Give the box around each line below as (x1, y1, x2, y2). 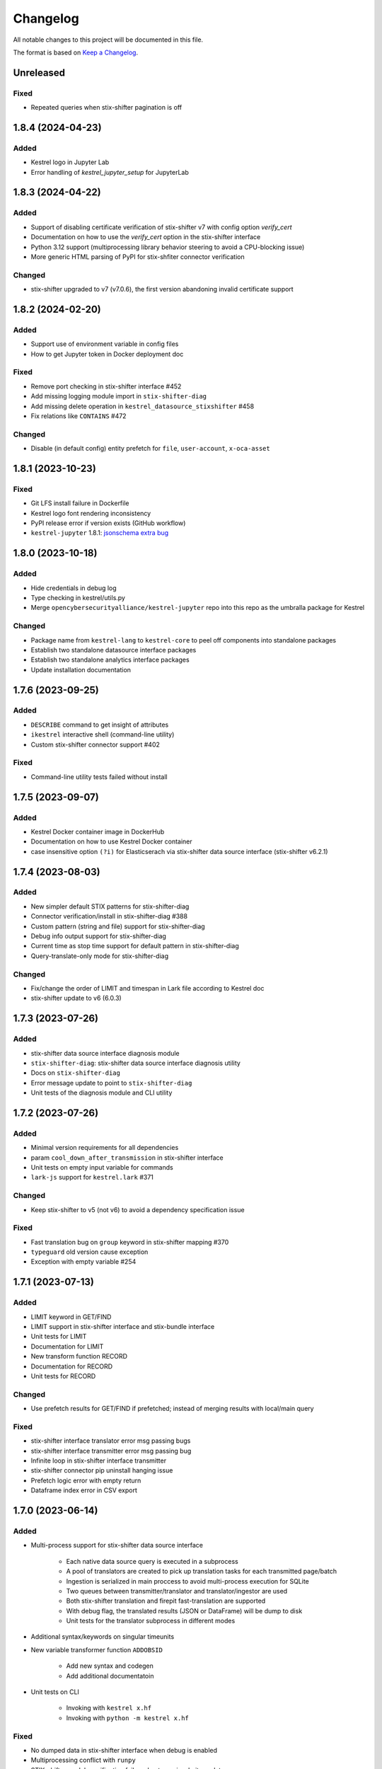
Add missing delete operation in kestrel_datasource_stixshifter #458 (30, 402, 255, 410)
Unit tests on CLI (30, 1688, 79, 1696)
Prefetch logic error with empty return (30, 1476, 141, 1485)
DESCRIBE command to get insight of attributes (30, 720, 169, 729)
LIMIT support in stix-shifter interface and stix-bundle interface (30, 1323, 215, 1330)
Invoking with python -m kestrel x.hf (66, 1713, 189, 1722)
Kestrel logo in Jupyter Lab (30, 158, 110, 166)
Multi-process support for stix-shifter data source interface (30, 1541, 203, 1550)
